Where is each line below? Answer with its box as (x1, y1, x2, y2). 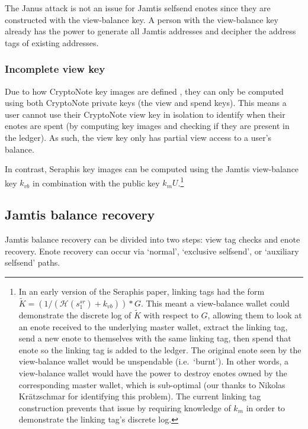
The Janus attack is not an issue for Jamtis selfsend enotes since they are (5, 2, 271, 14)
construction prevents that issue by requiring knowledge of (18, 401, 231, 414)
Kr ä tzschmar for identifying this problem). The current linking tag (18, 390, 261, 402)
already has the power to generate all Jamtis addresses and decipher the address (5, 25, 296, 37)
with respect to (143, 309, 198, 321)
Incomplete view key (5, 62, 105, 76)
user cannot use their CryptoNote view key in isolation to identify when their (5, 108, 285, 120)
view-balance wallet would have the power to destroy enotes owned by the (18, 366, 287, 379)
